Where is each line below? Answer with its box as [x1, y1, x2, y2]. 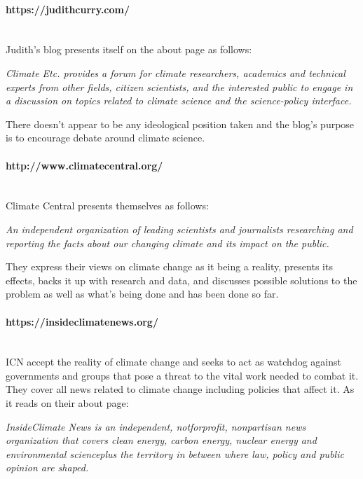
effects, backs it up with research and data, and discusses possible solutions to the [6, 272, 357, 287]
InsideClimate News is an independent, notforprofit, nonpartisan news [6, 419, 306, 433]
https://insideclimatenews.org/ [6, 314, 158, 328]
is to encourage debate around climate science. [6, 130, 205, 145]
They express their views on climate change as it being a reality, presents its [6, 259, 333, 274]
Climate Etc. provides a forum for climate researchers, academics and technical [6, 65, 345, 80]
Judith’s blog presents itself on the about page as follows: [6, 42, 252, 57]
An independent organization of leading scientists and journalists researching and [6, 221, 353, 236]
